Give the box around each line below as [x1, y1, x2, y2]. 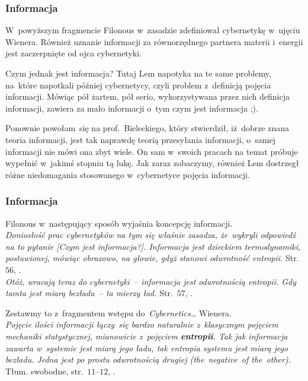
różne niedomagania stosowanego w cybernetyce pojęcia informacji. [5, 168, 250, 180]
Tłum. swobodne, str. [5, 364, 84, 377]
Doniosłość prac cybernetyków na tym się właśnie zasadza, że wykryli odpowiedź [5, 228, 296, 241]
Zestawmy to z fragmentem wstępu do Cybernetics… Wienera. [5, 306, 232, 319]
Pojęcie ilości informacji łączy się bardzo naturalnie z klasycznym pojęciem [5, 318, 278, 331]
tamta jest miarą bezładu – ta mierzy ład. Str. [5, 287, 173, 299]
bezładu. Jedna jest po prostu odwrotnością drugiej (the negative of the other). [5, 353, 291, 366]
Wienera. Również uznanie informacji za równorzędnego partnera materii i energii [5, 35, 303, 47]
